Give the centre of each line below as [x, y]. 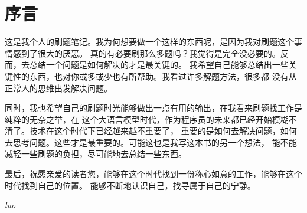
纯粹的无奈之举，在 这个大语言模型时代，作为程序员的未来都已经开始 [138, 119]
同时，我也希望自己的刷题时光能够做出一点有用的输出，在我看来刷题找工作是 [153, 108]
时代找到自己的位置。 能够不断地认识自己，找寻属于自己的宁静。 [130, 185]
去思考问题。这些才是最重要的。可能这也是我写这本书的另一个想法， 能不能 [151, 142]
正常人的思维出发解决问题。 [58, 88]
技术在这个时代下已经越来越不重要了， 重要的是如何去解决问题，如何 [163, 131]
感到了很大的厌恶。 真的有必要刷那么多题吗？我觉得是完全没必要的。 [146, 53]
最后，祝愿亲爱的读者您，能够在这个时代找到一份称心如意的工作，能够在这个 [153, 174]
